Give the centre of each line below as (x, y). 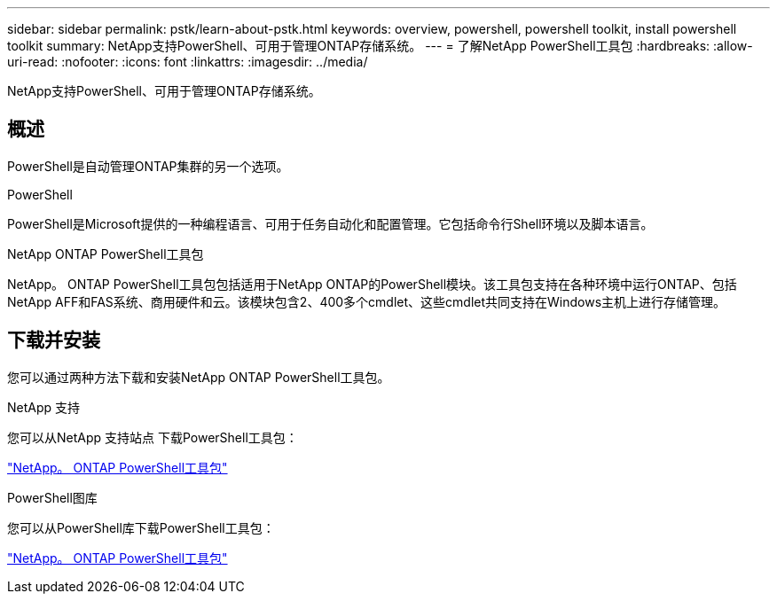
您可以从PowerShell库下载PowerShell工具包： (141, 527)
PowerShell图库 (52, 497)
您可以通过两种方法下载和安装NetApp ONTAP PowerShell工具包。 (199, 377)
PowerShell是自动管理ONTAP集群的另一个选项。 (148, 166)
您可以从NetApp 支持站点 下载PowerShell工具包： (153, 437)
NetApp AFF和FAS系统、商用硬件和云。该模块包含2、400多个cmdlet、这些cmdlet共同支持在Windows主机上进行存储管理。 (367, 301)
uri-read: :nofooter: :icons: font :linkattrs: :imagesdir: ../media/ (188, 62)
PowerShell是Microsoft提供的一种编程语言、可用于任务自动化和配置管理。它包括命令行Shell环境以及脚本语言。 (330, 223)
